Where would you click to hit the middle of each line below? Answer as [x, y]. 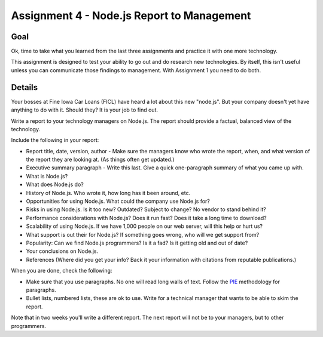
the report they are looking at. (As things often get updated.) [100, 160]
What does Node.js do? [55, 184]
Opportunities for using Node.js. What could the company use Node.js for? [118, 201]
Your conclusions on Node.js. [62, 251]
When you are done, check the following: [62, 271]
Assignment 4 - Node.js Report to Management [131, 16]
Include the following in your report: [55, 140]
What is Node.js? [47, 176]
